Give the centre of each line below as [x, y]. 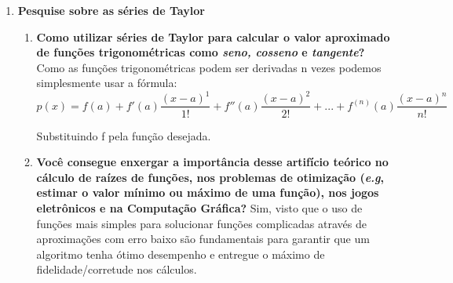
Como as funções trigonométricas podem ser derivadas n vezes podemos [209, 67]
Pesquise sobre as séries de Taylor [111, 10]
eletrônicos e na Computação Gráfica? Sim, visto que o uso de [199, 207]
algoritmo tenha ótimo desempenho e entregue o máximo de [181, 254]
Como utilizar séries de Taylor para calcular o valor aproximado [213, 36]
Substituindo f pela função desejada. [124, 135]
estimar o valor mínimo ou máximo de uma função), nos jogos [208, 192]
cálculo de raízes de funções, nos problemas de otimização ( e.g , [210, 177]
